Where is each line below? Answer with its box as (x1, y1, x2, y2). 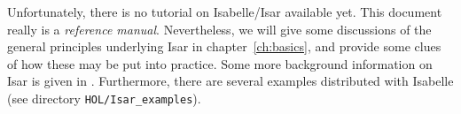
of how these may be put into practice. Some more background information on (7, 54, 433, 72)
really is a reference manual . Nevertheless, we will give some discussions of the (7, 19, 432, 38)
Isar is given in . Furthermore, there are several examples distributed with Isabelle (7, 72, 454, 90)
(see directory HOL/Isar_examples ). (7, 88, 201, 107)
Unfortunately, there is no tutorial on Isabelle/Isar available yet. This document (7, 3, 442, 20)
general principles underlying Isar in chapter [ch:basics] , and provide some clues (7, 37, 441, 56)
